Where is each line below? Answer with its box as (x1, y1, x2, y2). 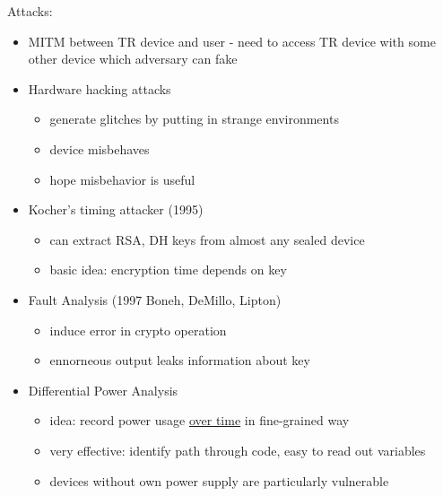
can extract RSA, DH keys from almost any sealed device (49, 230, 365, 248)
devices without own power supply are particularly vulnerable (49, 471, 389, 490)
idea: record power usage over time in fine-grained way (49, 411, 350, 430)
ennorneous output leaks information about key (49, 351, 310, 370)
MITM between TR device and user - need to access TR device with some (28, 31, 436, 50)
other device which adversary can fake (28, 49, 238, 68)
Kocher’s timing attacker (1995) (28, 200, 204, 219)
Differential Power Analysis (28, 380, 178, 399)
